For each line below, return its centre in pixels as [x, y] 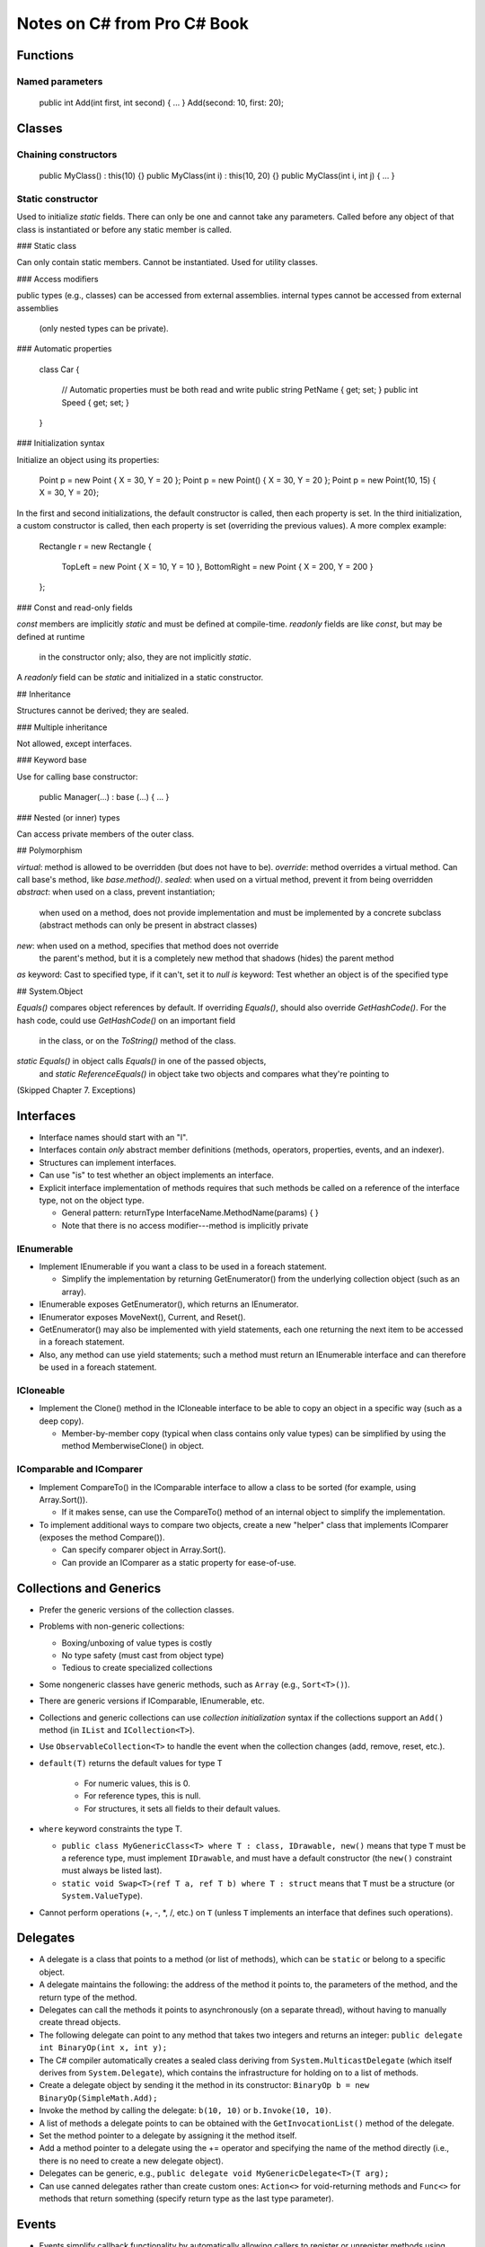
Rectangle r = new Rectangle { [95, 546]
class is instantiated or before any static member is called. [124, 229]
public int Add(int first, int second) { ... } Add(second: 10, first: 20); [162, 102]
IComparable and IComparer [80, 1470]
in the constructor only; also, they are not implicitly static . [145, 657]
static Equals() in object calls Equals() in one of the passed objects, [141, 1061]
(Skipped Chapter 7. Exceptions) [76, 1090]
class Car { [59, 369]
